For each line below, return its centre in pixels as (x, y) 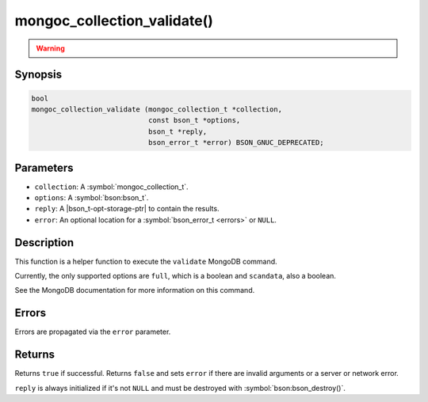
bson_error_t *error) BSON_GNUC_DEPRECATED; (236, 143)
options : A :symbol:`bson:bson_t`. (92, 197)
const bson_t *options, (194, 120)
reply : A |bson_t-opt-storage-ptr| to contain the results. (127, 209)
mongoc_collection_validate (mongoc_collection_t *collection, (157, 109)
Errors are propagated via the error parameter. (93, 332)
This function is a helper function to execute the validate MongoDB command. (146, 261)
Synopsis (38, 75)
